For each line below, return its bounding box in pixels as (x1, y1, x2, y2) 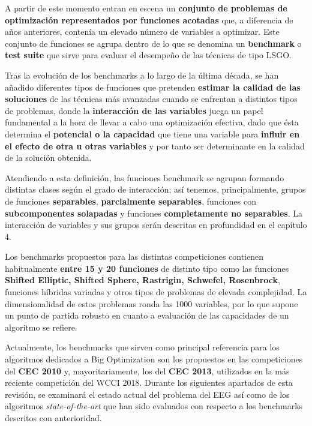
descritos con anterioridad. (5, 412, 102, 424)
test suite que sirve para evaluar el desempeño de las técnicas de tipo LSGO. (5, 49, 292, 61)
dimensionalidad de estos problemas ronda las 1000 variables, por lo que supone (5, 297, 298, 310)
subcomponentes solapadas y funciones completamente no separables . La (5, 206, 302, 219)
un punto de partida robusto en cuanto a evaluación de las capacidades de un (5, 309, 289, 322)
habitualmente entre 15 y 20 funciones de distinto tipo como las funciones (5, 262, 289, 274)
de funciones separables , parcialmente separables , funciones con (5, 194, 256, 207)
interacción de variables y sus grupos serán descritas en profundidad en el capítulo (5, 218, 307, 231)
